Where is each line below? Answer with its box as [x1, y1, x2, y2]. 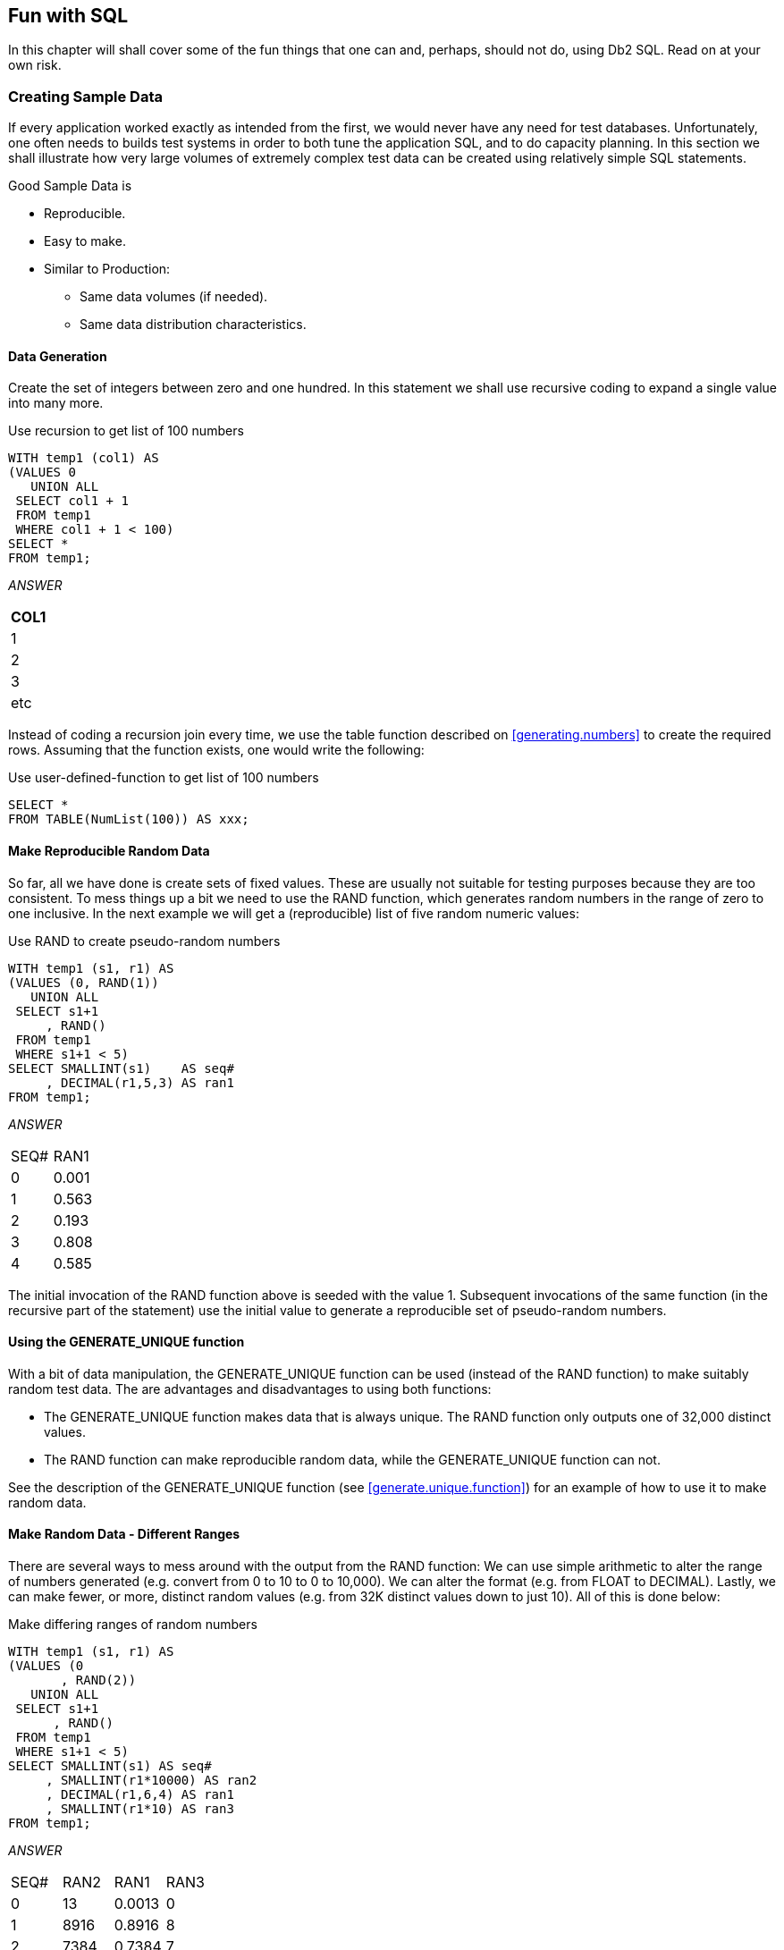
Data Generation [8, 348, 107, 364]
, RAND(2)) [61, 1673, 137, 1688]
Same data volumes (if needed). [80, 289, 268, 305]
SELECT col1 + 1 [15, 494, 129, 509]
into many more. [8, 395, 104, 411]
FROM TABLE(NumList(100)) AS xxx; [8, 812, 249, 827]
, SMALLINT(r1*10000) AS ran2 [46, 1773, 257, 1788]
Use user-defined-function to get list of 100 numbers [8, 770, 319, 786]
